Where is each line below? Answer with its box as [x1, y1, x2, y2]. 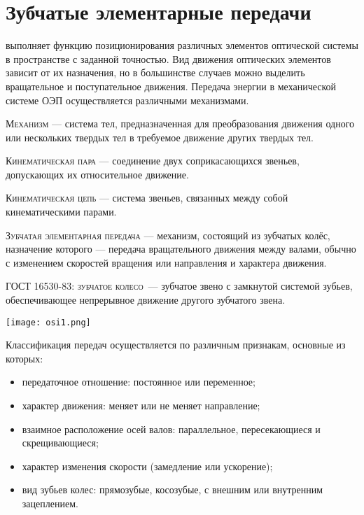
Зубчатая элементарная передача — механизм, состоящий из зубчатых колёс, [6, 227, 330, 242]
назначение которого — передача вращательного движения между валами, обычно [6, 241, 356, 256]
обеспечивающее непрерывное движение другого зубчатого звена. [6, 292, 286, 307]
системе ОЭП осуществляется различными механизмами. [6, 92, 249, 107]
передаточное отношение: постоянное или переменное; [22, 374, 255, 389]
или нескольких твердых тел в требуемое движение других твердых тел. [6, 129, 314, 144]
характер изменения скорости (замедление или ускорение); [22, 458, 273, 473]
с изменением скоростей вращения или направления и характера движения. [6, 255, 327, 269]
